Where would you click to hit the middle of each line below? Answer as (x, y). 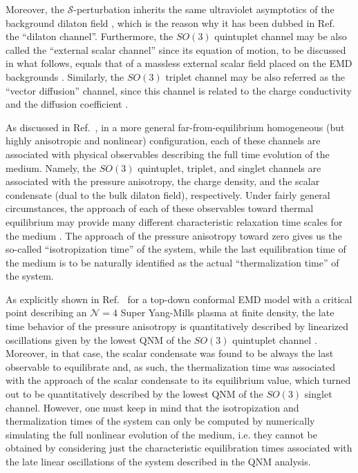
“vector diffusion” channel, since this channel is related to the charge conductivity (179, 90)
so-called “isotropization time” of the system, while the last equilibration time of (176, 249)
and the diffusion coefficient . (67, 104)
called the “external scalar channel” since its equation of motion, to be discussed (176, 49)
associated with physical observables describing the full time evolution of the (168, 154)
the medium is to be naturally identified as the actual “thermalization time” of (172, 262)
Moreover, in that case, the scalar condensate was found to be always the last (170, 353)
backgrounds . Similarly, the (65, 76)
